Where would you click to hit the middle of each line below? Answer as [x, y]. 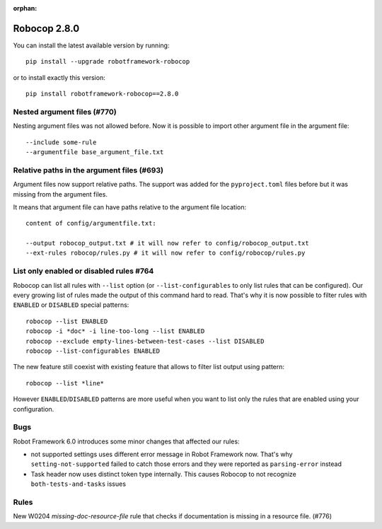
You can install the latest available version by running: [91, 45]
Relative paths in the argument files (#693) [88, 170]
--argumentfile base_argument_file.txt [95, 152]
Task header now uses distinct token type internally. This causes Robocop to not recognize [164, 474]
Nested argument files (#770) [65, 112]
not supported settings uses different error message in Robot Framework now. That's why [162, 454]
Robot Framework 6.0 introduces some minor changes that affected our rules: [126, 441]
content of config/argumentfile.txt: [91, 223]
